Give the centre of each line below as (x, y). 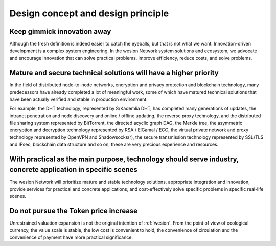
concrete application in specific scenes (74, 170)
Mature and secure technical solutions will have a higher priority (114, 72)
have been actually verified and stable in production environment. (78, 99)
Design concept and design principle (89, 13)
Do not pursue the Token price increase (74, 210)
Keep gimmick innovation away (60, 31)
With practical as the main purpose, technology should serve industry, (124, 159)
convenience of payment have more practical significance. (71, 237)
